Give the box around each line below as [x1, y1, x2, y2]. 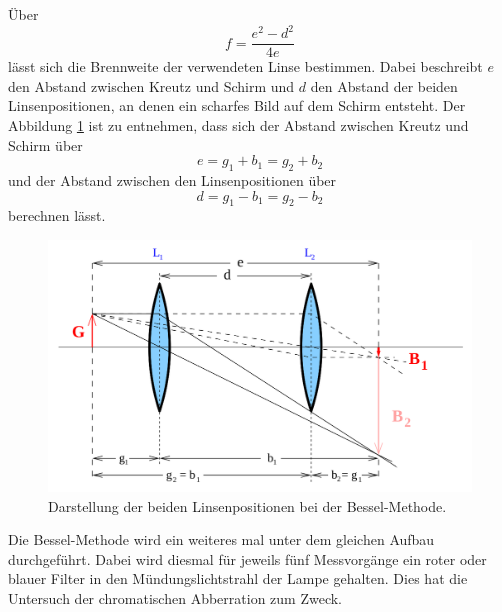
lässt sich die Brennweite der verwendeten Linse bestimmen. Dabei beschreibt [8, 56, 483, 77]
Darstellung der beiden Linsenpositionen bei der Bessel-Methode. [48, 495, 447, 516]
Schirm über [8, 134, 83, 155]
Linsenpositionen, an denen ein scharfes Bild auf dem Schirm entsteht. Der [8, 95, 466, 116]
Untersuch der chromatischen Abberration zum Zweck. [8, 588, 342, 609]
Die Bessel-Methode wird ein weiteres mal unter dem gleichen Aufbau [8, 529, 435, 550]
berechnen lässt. [8, 205, 106, 226]
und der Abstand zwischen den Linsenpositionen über [8, 169, 337, 190]
